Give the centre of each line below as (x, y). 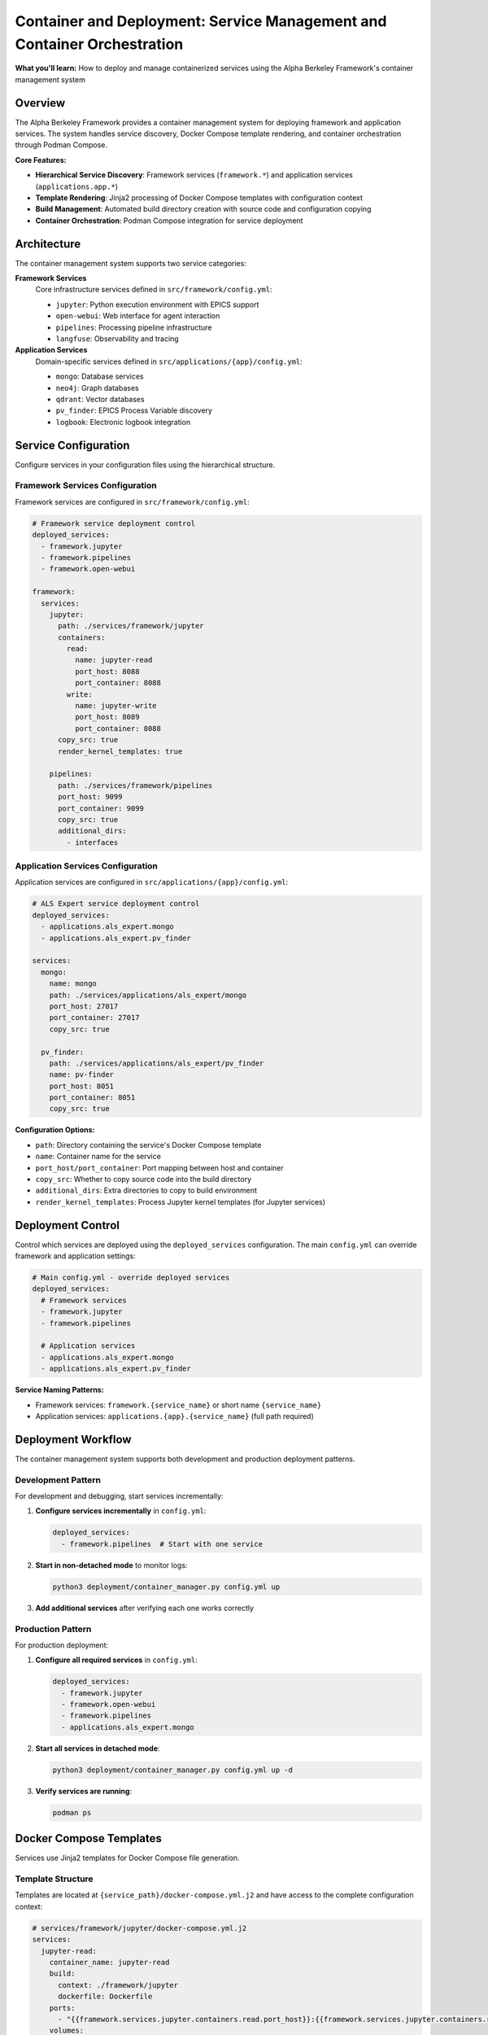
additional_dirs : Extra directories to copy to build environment (146, 1190)
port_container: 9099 (101, 808)
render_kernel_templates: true (120, 751)
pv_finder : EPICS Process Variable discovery (134, 410)
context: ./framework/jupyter (118, 1985)
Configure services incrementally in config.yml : (121, 1511)
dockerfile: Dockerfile (105, 1997)
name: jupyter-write (116, 706)
